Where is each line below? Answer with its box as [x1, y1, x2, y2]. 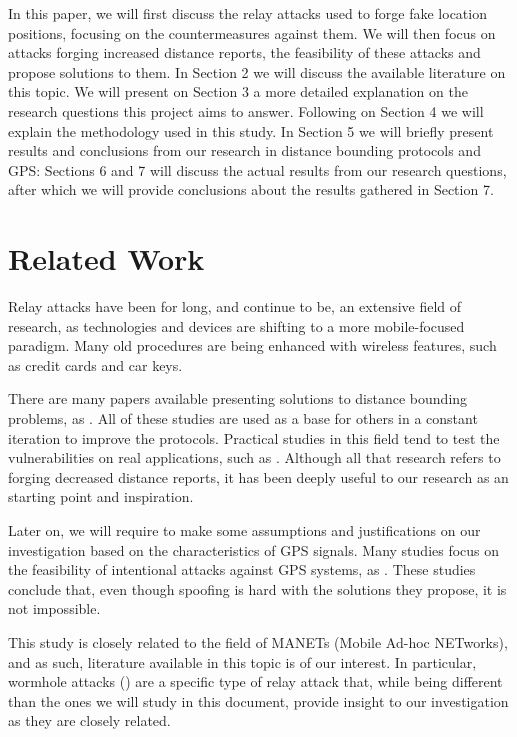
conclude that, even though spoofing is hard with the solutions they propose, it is [8, 578, 507, 599]
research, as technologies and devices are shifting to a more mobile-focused [8, 315, 465, 336]
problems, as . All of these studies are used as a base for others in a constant [8, 408, 478, 429]
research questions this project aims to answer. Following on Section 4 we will [8, 100, 484, 121]
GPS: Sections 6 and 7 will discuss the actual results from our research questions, [8, 159, 507, 180]
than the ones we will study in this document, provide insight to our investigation [8, 690, 509, 711]
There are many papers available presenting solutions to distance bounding [8, 388, 468, 409]
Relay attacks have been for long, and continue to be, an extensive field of [8, 296, 462, 317]
